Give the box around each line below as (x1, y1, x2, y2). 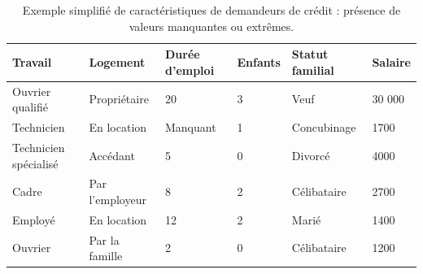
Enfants (237, 53, 281, 70)
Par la (89, 231, 120, 248)
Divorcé (291, 146, 330, 163)
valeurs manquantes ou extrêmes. (129, 17, 294, 34)
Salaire (372, 53, 411, 70)
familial (291, 61, 334, 78)
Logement (89, 53, 146, 70)
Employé (12, 211, 55, 228)
